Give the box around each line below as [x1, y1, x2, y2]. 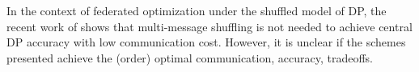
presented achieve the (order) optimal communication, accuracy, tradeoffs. [6, 49, 373, 66]
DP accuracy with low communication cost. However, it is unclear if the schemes [6, 34, 406, 50]
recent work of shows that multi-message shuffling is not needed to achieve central [6, 18, 413, 34]
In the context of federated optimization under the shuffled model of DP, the [6, 2, 387, 18]
